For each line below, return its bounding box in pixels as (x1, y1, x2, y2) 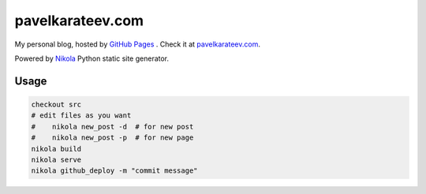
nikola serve (31, 155, 82, 164)
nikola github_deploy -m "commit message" (31, 166, 198, 175)
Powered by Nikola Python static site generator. (14, 54, 170, 63)
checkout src (31, 99, 82, 109)
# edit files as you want (31, 111, 132, 120)
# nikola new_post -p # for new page (31, 133, 194, 142)
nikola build (31, 144, 82, 153)
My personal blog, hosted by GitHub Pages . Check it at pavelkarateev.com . (14, 39, 260, 49)
